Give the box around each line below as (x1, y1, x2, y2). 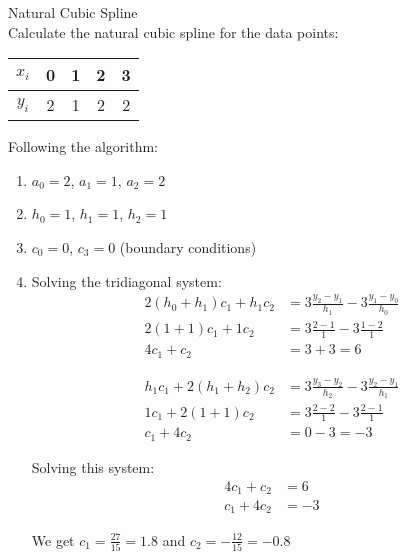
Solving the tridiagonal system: (31, 270, 222, 291)
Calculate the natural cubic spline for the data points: (8, 21, 339, 42)
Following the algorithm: (8, 136, 158, 157)
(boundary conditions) (119, 236, 257, 257)
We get (31, 529, 75, 550)
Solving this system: (31, 456, 155, 477)
